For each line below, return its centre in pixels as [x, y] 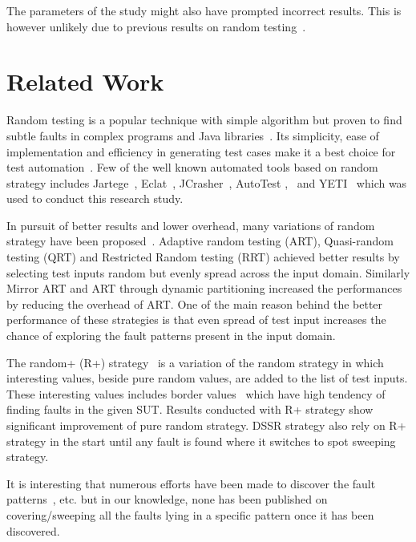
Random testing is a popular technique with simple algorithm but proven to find [204, 120]
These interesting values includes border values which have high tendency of [196, 393]
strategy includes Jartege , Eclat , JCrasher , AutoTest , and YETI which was [207, 182]
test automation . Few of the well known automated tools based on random [192, 167]
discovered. [33, 530]
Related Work [85, 81]
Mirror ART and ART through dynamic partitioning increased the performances [204, 288]
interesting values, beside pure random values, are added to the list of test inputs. [207, 378]
